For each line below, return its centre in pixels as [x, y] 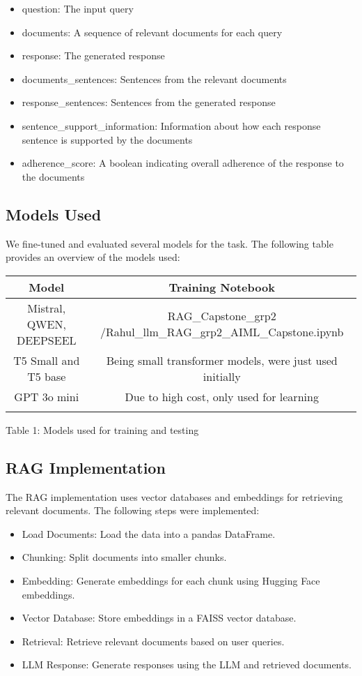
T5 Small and [47, 360]
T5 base [47, 376]
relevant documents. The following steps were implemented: [133, 510]
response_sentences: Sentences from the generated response [149, 102]
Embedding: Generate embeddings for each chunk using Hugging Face [171, 580]
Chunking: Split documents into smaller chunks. [124, 557]
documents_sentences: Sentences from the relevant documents [154, 78]
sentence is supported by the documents [107, 139]
